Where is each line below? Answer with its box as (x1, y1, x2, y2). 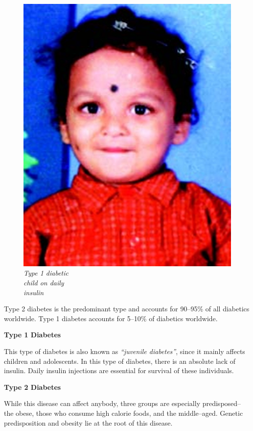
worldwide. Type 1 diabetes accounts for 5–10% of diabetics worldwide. (4, 313, 218, 323)
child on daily (23, 278, 64, 288)
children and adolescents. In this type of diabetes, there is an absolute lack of (4, 355, 236, 366)
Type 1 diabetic (23, 268, 69, 278)
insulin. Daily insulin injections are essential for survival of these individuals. (4, 365, 234, 376)
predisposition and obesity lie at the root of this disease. (4, 417, 173, 428)
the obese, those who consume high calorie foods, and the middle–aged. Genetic (4, 407, 243, 418)
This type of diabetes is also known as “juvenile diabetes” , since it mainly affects (4, 346, 245, 356)
